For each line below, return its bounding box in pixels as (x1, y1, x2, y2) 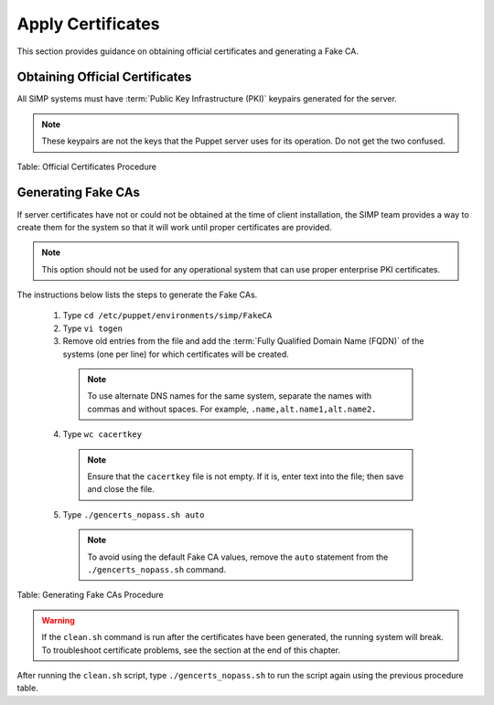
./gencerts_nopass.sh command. (87, 563, 227, 575)
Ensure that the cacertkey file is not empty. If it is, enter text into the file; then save (87, 471, 404, 482)
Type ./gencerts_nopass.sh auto (62, 508, 205, 520)
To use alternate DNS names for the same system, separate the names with (87, 390, 372, 401)
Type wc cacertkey (62, 429, 142, 440)
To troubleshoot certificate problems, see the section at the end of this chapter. (41, 645, 340, 656)
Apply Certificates (16, 14, 160, 34)
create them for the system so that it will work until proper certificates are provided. (16, 221, 333, 232)
